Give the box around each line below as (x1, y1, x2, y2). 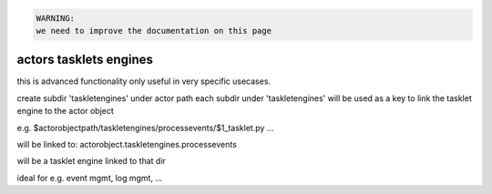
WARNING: (36, 13, 76, 23)
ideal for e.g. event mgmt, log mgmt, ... (16, 172, 163, 183)
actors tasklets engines (16, 52, 154, 67)
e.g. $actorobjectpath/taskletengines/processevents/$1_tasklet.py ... (16, 122, 274, 133)
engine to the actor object (16, 106, 114, 117)
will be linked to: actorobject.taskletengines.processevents (16, 139, 237, 150)
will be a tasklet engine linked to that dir (16, 156, 166, 167)
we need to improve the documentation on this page (36, 26, 272, 36)
